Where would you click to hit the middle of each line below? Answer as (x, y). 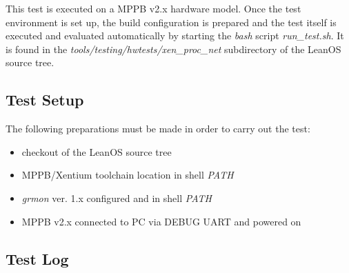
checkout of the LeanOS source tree (97, 151)
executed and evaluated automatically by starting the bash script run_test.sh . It (175, 36)
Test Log (37, 258)
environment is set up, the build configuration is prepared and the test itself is (171, 22)
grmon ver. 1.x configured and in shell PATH (117, 198)
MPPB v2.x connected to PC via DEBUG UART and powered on (161, 221)
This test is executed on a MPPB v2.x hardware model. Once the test (153, 8)
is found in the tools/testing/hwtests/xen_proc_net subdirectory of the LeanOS (173, 49)
